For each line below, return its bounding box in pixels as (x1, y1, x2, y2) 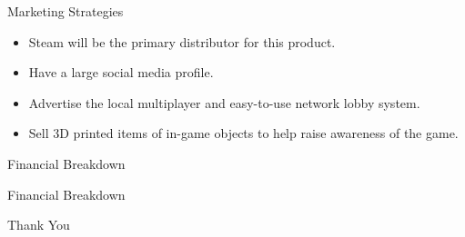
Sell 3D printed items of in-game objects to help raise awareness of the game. (28, 123, 459, 143)
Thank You (7, 215, 70, 234)
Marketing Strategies (7, 2, 124, 20)
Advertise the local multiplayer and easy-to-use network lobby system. (28, 93, 420, 112)
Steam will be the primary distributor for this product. (28, 32, 336, 51)
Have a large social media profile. (28, 63, 214, 82)
